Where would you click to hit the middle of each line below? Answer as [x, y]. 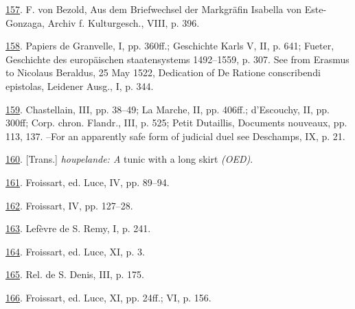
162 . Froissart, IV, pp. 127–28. [69, 205]
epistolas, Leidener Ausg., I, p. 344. [80, 85]
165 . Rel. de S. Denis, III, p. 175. [75, 274]
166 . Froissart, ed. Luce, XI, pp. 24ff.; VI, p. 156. [108, 297]
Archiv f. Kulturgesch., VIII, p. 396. [124, 22]
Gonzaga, [25, 22]
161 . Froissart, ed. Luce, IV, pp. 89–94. [88, 182]
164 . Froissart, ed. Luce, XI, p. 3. [75, 251]
